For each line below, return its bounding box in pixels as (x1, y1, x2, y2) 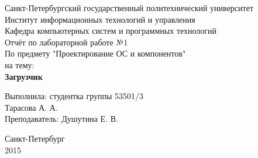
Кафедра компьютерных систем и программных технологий (5, 24, 217, 37)
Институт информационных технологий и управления (5, 13, 195, 25)
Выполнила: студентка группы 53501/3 (5, 90, 144, 102)
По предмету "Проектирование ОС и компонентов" (5, 47, 186, 59)
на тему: (5, 58, 35, 71)
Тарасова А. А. (5, 101, 58, 113)
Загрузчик (5, 70, 43, 82)
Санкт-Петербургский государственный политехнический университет (5, 2, 254, 13)
